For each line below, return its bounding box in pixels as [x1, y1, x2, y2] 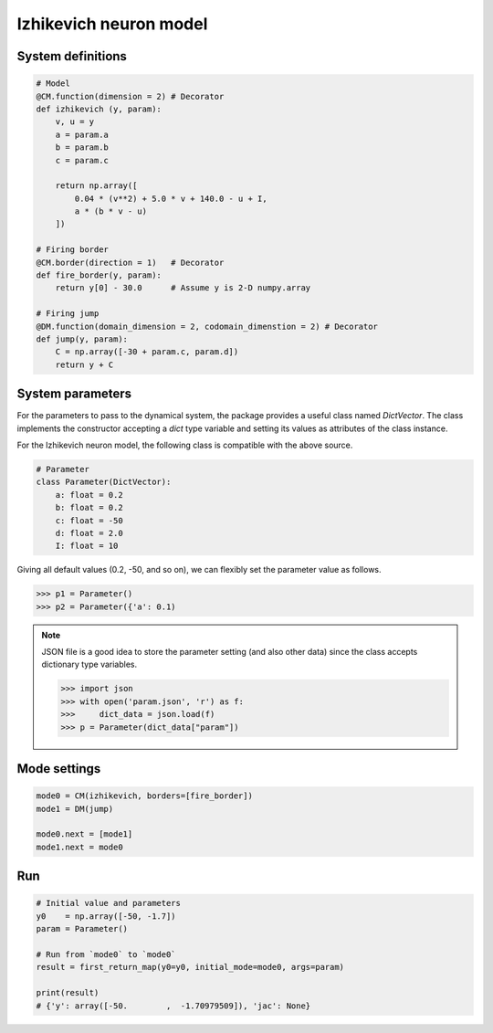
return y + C [55, 359, 114, 370]
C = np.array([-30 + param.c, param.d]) [55, 347, 239, 357]
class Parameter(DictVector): [36, 477, 172, 488]
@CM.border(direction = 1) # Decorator [36, 257, 225, 268]
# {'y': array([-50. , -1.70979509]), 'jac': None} [36, 1000, 311, 1011]
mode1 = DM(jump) [36, 804, 114, 814]
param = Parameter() [36, 923, 128, 934]
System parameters [16, 386, 132, 402]
